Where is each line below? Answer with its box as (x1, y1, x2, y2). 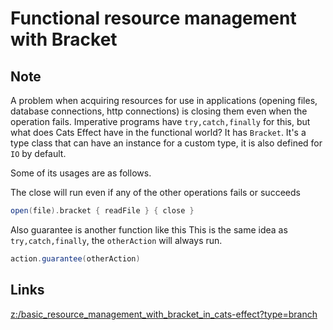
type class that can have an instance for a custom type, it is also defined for (10, 137, 323, 149)
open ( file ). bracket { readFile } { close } (10, 206, 195, 216)
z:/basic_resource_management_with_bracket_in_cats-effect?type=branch (10, 308, 318, 320)
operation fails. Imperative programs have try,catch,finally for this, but (10, 116, 311, 127)
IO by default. (10, 148, 67, 159)
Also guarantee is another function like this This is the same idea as (10, 223, 288, 236)
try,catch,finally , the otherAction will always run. (10, 234, 223, 246)
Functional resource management (10, 7, 297, 30)
